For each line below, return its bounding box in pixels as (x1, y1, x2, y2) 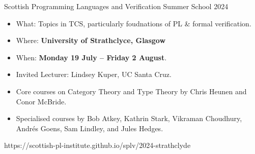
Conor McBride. (16, 96, 67, 106)
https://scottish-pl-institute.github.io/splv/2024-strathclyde (4, 140, 191, 150)
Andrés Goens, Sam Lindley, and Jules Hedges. (16, 123, 163, 133)
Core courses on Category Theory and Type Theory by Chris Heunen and (16, 86, 247, 96)
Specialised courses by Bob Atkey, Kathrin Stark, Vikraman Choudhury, (16, 113, 242, 124)
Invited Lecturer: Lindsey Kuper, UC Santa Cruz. (16, 69, 172, 80)
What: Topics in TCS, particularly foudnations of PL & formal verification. (16, 18, 251, 28)
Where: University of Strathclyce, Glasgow (16, 35, 166, 46)
